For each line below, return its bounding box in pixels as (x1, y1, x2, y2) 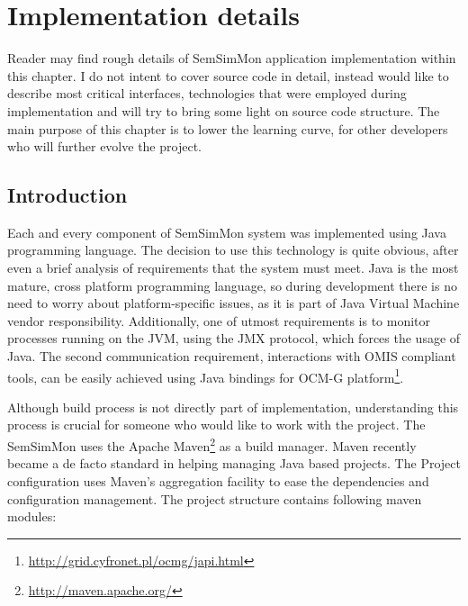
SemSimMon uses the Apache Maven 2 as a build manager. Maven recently (7, 434, 417, 455)
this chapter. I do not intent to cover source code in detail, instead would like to (7, 66, 449, 85)
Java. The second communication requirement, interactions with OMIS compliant (7, 347, 456, 366)
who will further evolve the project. (7, 137, 202, 156)
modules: (7, 507, 57, 526)
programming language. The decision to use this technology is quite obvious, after (7, 240, 459, 259)
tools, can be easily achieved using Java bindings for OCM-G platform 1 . (7, 365, 404, 386)
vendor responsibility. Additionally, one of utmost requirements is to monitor (7, 311, 431, 330)
